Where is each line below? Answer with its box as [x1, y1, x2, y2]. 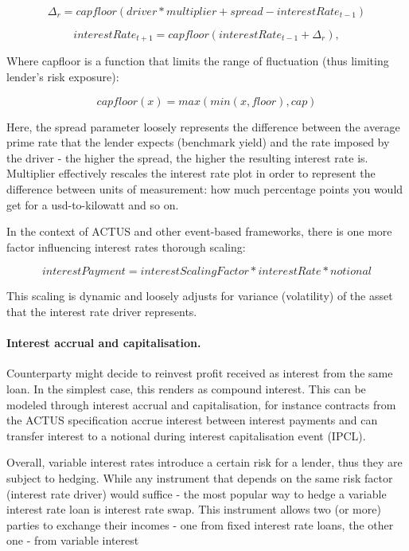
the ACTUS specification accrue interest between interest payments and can [6, 412, 378, 428]
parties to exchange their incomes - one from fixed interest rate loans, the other [6, 516, 394, 533]
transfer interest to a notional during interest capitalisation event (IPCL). [6, 427, 366, 444]
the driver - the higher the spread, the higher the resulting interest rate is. [6, 149, 368, 166]
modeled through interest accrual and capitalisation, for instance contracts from [6, 396, 396, 412]
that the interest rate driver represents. [6, 303, 197, 319]
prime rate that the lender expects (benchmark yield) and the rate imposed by [6, 134, 390, 150]
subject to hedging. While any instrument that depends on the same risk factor [6, 469, 393, 486]
